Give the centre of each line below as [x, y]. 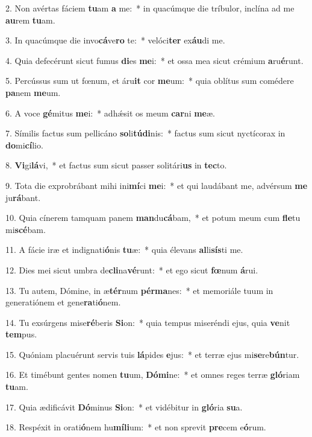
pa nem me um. [33, 92]
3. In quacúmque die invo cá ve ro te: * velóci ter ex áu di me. [115, 40]
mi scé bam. [26, 229]
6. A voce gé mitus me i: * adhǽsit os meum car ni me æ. [110, 113]
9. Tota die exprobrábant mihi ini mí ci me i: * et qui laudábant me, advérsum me [157, 185]
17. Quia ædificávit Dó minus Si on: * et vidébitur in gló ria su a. [124, 407]
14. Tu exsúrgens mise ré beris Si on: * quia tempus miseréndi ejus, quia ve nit [148, 322]
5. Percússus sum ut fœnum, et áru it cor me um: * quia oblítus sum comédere [150, 81]
